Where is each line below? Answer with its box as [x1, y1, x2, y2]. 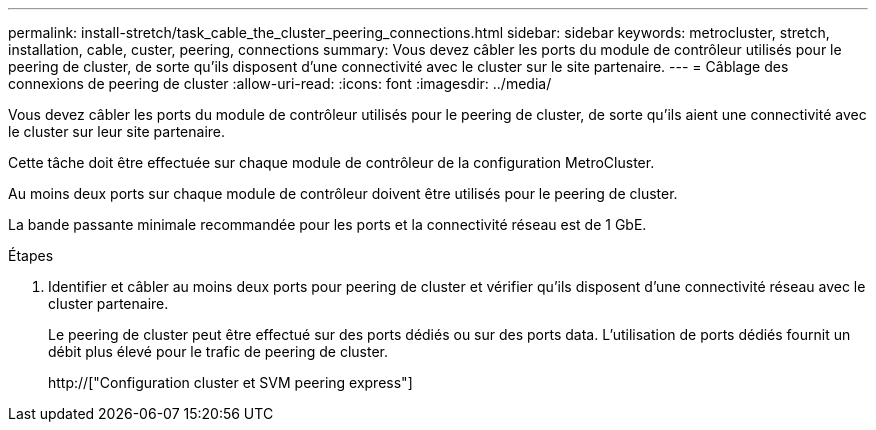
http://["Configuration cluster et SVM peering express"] [48, 374, 413, 391]
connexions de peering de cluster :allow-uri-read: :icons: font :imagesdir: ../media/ [8, 75, 552, 92]
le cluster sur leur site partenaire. [8, 123, 226, 140]
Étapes [8, 247, 54, 264]
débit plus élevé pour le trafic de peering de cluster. [48, 343, 389, 360]
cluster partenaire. [48, 295, 169, 312]
